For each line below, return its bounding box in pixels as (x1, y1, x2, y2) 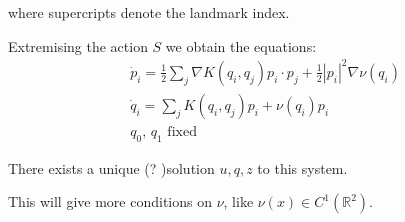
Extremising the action (8, 35, 148, 56)
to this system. (257, 157, 348, 178)
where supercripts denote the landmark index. (8, 2, 290, 22)
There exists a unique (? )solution (8, 157, 215, 178)
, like (223, 191, 254, 212)
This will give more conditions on (8, 191, 212, 212)
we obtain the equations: (165, 35, 317, 56)
